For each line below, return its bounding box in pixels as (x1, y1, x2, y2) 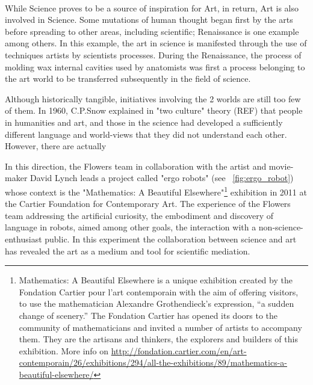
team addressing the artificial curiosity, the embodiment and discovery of (5, 209, 274, 221)
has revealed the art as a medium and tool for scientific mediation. (5, 244, 250, 257)
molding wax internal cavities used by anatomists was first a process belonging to (5, 60, 305, 73)
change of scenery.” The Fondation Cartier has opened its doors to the (19, 309, 278, 321)
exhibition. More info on (19, 344, 109, 357)
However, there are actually (5, 140, 107, 152)
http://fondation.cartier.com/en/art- (111, 344, 247, 357)
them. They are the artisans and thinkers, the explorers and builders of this (19, 333, 298, 345)
